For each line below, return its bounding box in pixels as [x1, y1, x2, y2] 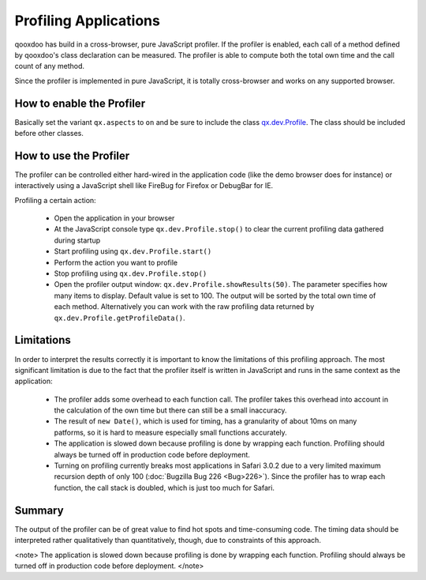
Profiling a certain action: [14, 195, 96, 205]
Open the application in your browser [54, 213, 175, 223]
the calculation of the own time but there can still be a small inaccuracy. [54, 405, 287, 415]
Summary [14, 503, 64, 517]
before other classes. [14, 129, 84, 138]
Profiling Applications [14, 12, 161, 29]
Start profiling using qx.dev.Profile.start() [54, 247, 212, 256]
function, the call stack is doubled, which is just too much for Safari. [54, 483, 275, 492]
